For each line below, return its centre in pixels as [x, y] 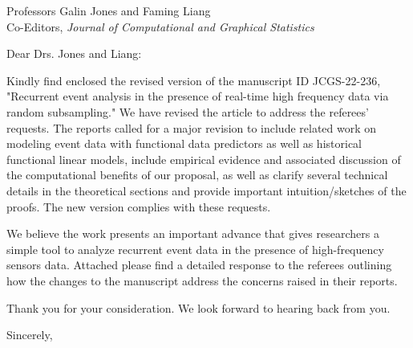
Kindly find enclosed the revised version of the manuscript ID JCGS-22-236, [194, 80]
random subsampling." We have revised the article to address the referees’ [188, 111]
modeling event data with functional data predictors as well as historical [184, 143]
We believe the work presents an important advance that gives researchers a [193, 233]
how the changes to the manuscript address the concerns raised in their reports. [202, 280]
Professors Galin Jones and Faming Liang [109, 10]
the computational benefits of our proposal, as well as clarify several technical [197, 175]
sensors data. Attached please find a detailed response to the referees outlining [199, 265]
